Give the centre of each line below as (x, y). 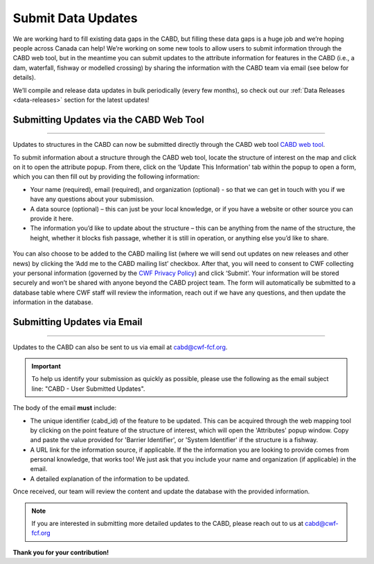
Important (46, 366)
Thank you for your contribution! (61, 552)
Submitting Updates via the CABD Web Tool (108, 120)
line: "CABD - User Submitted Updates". (88, 389)
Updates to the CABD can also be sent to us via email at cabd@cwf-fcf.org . (120, 347)
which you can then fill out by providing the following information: (106, 177)
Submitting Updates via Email (78, 322)
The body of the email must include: (65, 408)
